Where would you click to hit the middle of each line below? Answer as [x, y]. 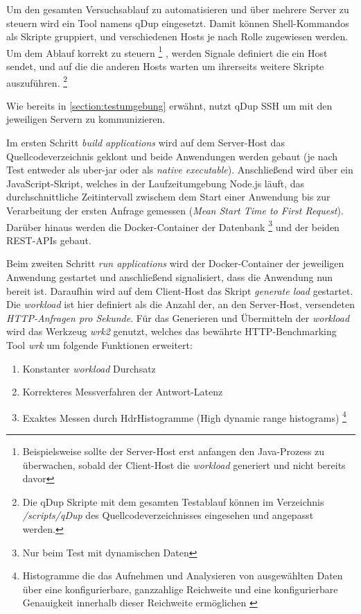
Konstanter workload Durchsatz [89, 368]
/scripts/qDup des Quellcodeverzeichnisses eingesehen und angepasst [168, 515]
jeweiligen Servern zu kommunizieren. [86, 119]
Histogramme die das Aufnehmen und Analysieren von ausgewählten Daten [183, 575]
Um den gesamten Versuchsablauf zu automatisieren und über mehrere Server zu [178, 9]
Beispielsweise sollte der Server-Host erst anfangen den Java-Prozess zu [174, 451]
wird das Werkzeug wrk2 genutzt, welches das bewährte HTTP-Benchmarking [171, 331]
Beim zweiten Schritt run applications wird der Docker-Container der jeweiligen [175, 263]
